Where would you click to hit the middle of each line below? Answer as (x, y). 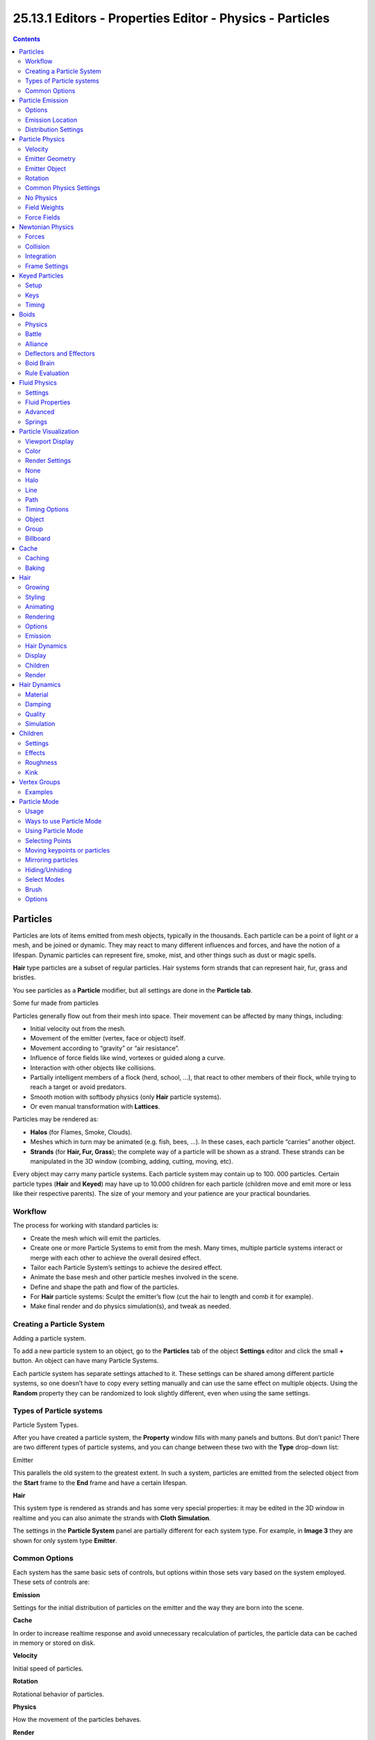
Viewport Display (50, 441)
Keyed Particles (41, 276)
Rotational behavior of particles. (58, 1694)
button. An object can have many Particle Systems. (86, 1361)
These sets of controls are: (51, 1582)
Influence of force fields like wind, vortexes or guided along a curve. (128, 1058)
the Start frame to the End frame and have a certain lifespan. (100, 1482)
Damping (38, 704)
